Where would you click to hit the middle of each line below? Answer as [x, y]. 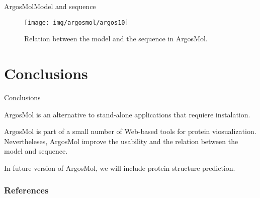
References [26, 190]
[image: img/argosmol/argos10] [76, 22]
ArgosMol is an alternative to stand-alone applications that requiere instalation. [127, 114]
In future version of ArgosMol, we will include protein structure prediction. [120, 168]
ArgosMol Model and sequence [50, 6]
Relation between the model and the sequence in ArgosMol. [116, 39]
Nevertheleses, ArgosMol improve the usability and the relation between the [121, 141]
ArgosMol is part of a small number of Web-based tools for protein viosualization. [130, 131]
